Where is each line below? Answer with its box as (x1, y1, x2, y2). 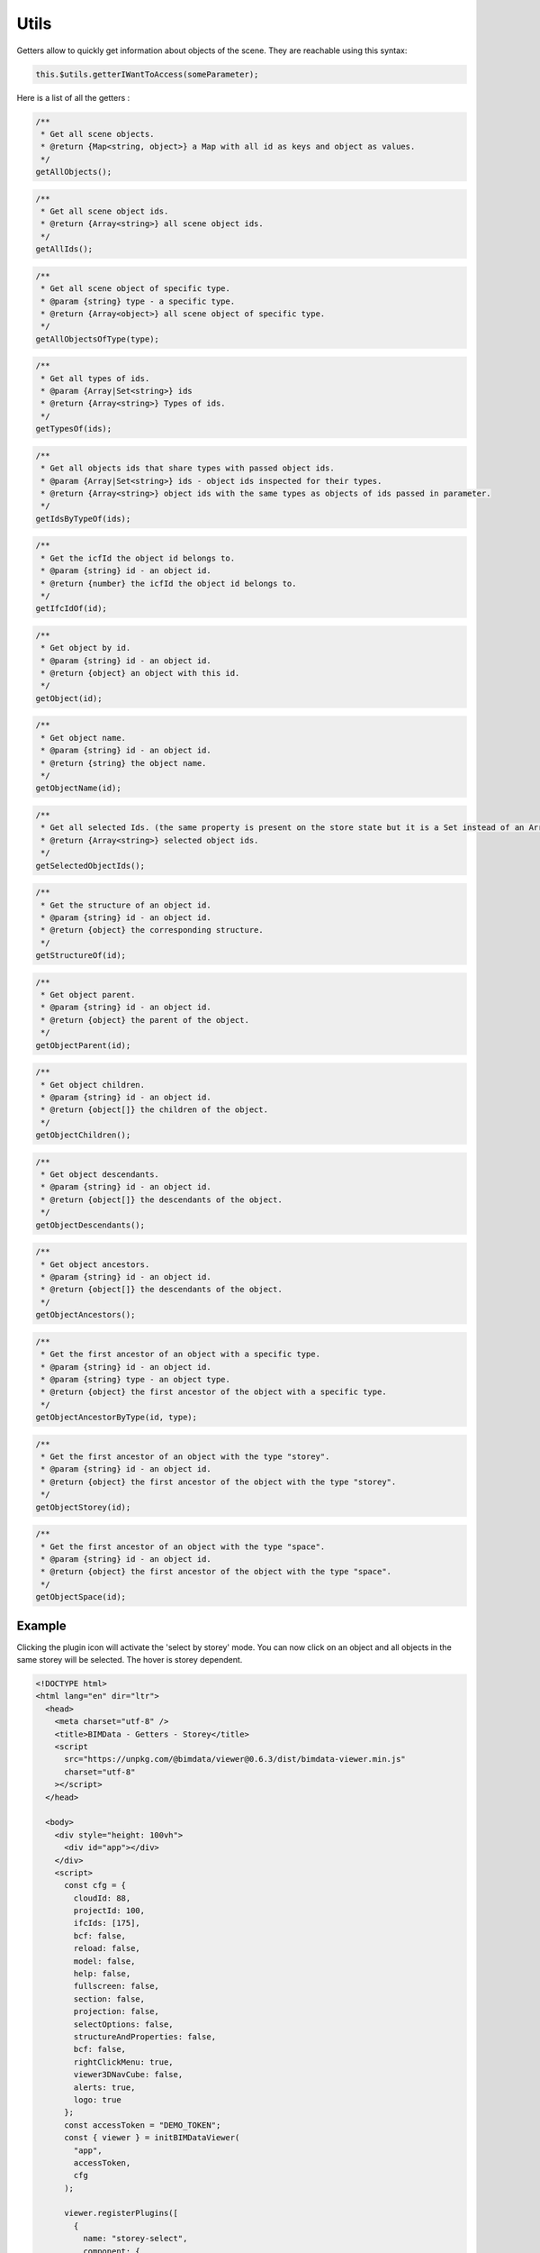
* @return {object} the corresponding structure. (40, 925, 265, 935)
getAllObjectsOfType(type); (35, 333, 159, 344)
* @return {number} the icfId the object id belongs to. (40, 578, 297, 588)
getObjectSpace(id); (35, 1592, 126, 1602)
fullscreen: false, (73, 1981, 159, 1992)
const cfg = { (64, 1880, 126, 1891)
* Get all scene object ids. (40, 206, 169, 216)
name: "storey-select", (82, 2233, 188, 2244)
